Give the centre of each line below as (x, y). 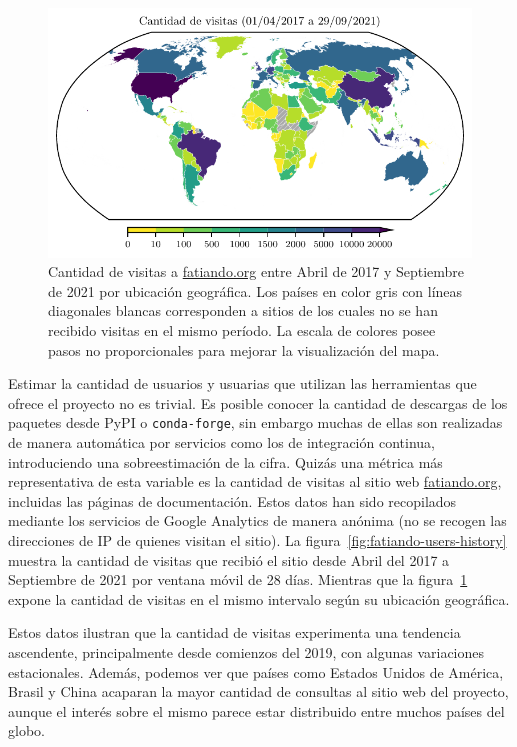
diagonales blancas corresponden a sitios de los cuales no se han (243, 310)
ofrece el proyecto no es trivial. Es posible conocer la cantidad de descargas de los (258, 402)
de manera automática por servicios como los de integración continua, (221, 442)
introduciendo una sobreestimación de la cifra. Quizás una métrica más (225, 461)
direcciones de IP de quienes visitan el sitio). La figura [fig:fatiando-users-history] (257, 539)
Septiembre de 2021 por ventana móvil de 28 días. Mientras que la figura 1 (238, 579)
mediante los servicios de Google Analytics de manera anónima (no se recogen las (257, 520)
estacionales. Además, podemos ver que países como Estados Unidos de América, (256, 671)
